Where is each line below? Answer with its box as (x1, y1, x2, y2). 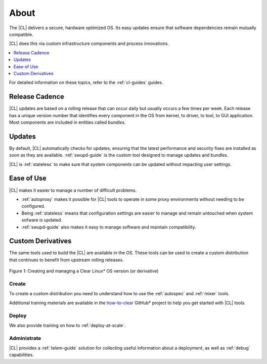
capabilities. (9, 352, 34, 358)
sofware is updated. (21, 217, 62, 223)
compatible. (9, 31, 34, 37)
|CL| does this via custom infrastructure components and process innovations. (9, 41, 169, 46)
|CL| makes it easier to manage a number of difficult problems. (9, 187, 137, 193)
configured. (21, 203, 45, 209)
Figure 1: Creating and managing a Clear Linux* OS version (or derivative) (9, 268, 159, 274)
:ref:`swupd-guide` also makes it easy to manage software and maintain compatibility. (21, 224, 196, 230)
